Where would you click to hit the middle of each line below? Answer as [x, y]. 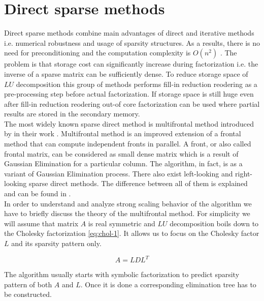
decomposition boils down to [214, 223]
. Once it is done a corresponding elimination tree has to [168, 284]
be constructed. [28, 294]
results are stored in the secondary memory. [72, 114]
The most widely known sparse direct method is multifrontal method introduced [129, 123]
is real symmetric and [122, 223]
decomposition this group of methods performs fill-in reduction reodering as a [137, 84]
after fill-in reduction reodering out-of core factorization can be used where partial [132, 103]
